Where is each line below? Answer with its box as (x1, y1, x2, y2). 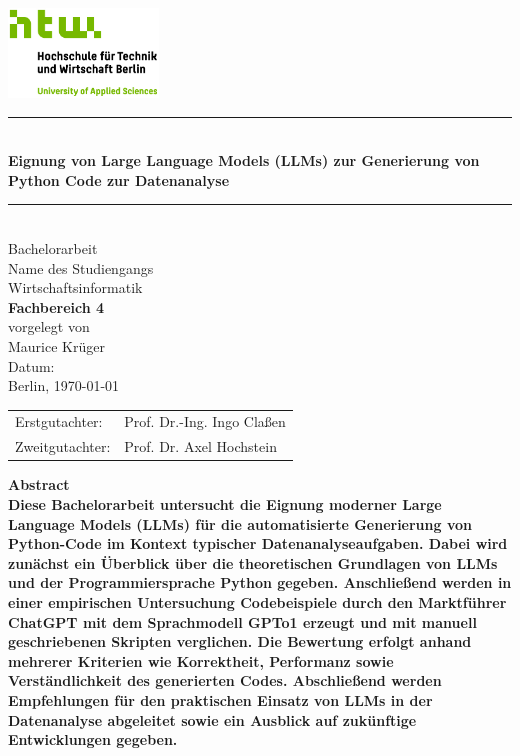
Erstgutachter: (15, 411, 103, 432)
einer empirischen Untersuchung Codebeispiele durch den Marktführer (8, 591, 507, 612)
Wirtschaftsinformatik (8, 277, 143, 298)
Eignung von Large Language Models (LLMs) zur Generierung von (8, 150, 480, 171)
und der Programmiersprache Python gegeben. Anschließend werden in (8, 572, 512, 593)
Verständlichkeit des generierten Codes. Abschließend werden (8, 670, 442, 691)
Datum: (8, 355, 55, 376)
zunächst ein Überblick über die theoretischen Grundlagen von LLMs (8, 552, 498, 573)
